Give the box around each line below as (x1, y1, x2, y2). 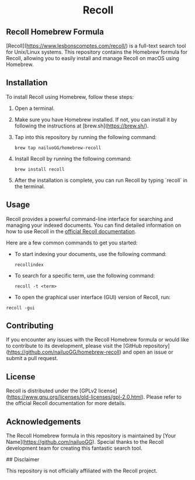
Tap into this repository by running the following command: (14, 133, 157, 140)
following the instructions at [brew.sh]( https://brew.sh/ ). (14, 122, 149, 129)
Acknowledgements (6, 416, 81, 427)
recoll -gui (6, 305, 35, 310)
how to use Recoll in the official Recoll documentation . (6, 227, 137, 234)
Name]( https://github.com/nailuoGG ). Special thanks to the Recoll (6, 438, 164, 446)
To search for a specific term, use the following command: (14, 272, 155, 279)
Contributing (6, 321, 54, 331)
